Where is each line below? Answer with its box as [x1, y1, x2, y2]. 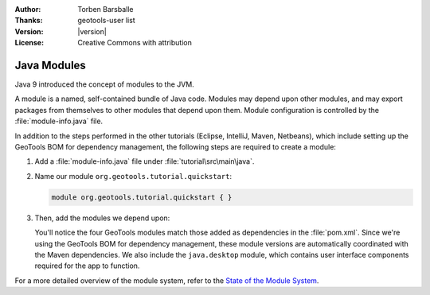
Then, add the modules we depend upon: [34, 213, 170, 223]
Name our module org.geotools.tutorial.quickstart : [34, 171, 233, 180]
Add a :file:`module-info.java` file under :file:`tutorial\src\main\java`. [34, 157, 255, 166]
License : [14, 38, 44, 48]
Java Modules [14, 58, 87, 72]
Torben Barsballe [77, 5, 134, 14]
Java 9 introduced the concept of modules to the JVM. [14, 80, 194, 89]
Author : [14, 5, 41, 14]
